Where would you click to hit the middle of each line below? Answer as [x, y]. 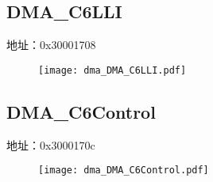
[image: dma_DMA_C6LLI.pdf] [112, 70]
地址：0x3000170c [51, 144]
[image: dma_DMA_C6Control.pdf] [124, 171]
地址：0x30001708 [51, 45]
